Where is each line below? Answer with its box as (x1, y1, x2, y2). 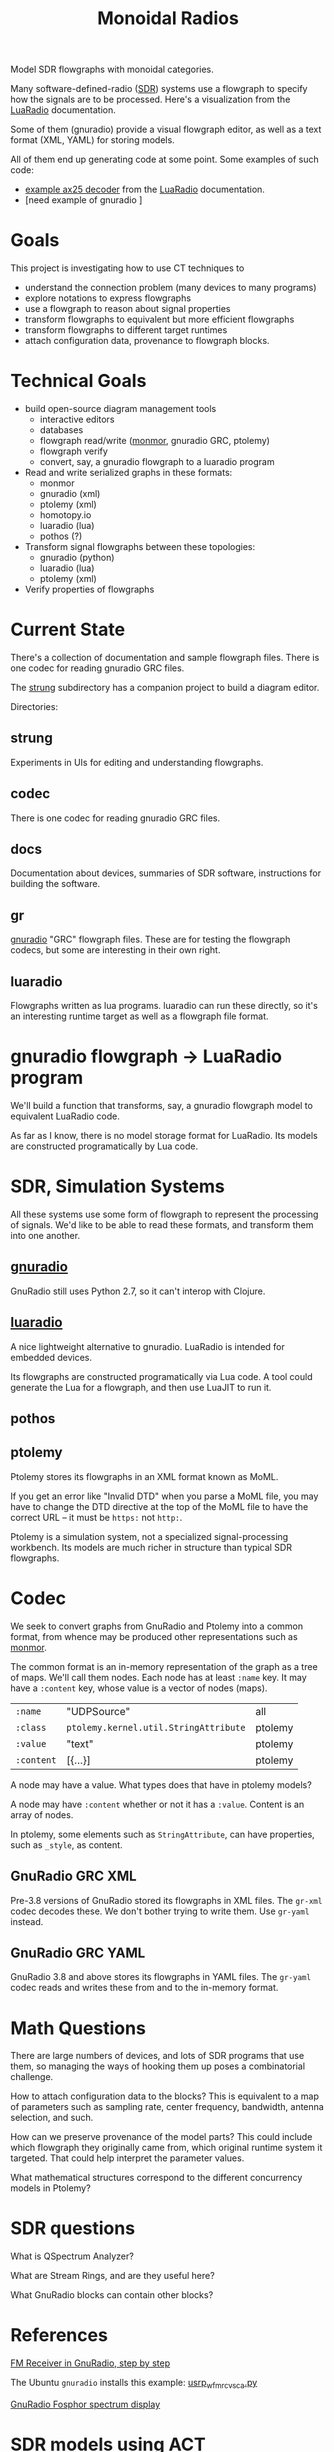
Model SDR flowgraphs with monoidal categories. (10, 63, 215, 76)
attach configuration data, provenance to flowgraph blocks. (24, 335, 270, 347)
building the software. (10, 878, 101, 890)
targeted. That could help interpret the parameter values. (10, 2152, 245, 2164)
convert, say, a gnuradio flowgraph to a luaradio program (39, 456, 275, 468)
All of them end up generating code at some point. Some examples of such (10, 153, 319, 166)
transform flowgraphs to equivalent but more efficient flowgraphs (24, 313, 295, 326)
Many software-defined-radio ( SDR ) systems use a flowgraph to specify (10, 83, 308, 95)
